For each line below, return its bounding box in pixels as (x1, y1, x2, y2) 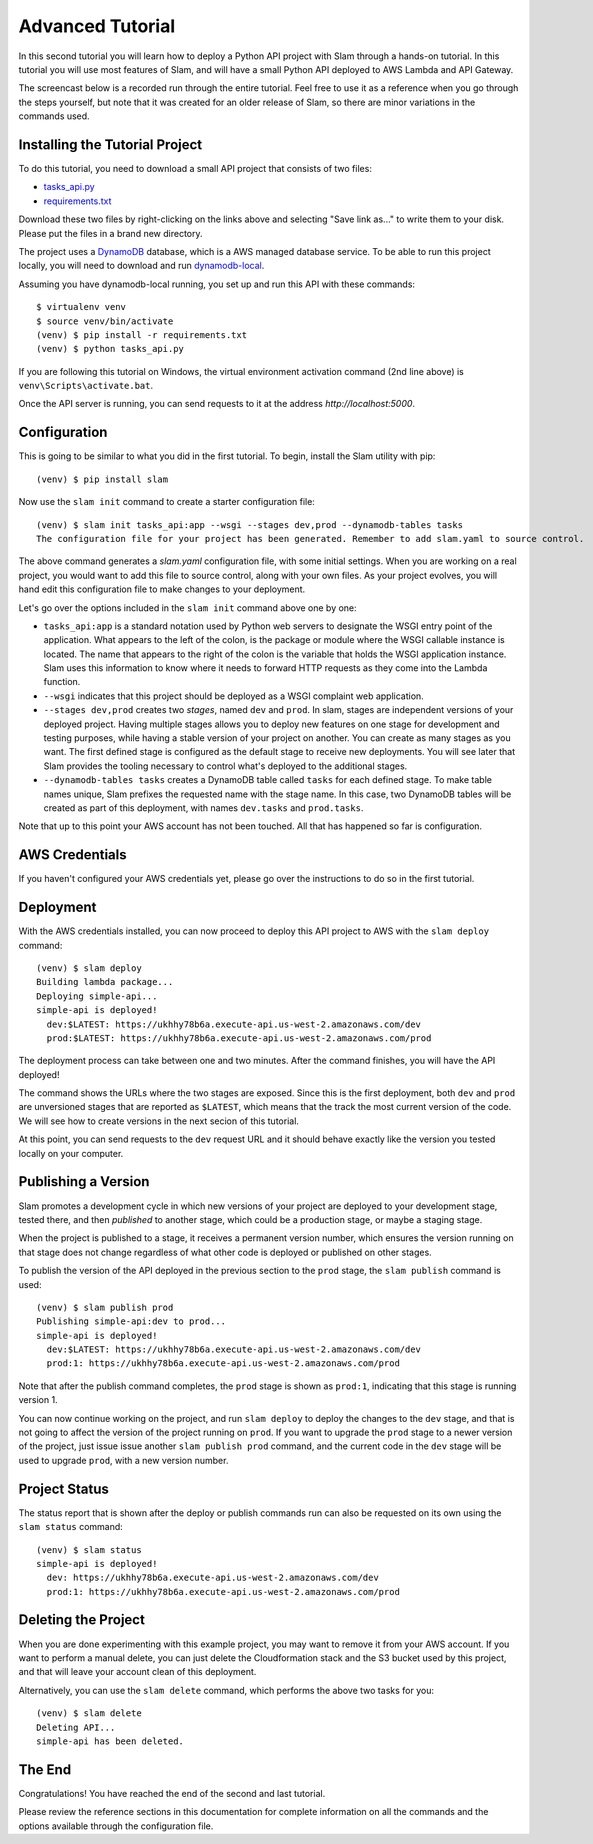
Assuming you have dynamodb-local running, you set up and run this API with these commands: (18, 278, 415, 290)
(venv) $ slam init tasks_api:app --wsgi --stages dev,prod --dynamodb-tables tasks (36, 519, 464, 530)
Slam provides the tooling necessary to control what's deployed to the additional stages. (43, 760, 408, 772)
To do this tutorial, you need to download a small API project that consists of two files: (18, 163, 372, 175)
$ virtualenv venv (36, 301, 127, 313)
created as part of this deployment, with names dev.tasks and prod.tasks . (43, 801, 364, 814)
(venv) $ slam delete (36, 1708, 142, 1719)
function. (43, 676, 81, 688)
